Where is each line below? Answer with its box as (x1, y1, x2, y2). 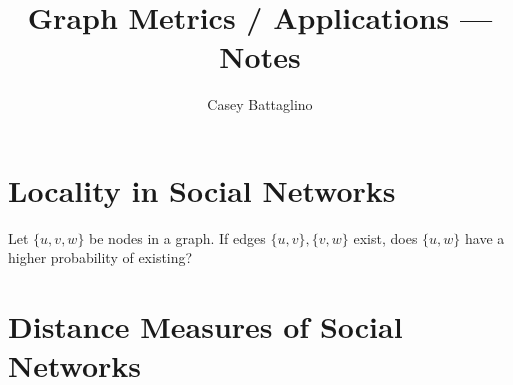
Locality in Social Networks (8, 169, 396, 210)
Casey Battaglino (207, 94, 313, 115)
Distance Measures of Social (8, 306, 403, 347)
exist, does (353, 227, 418, 248)
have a (465, 227, 505, 248)
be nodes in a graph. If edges (89, 227, 266, 248)
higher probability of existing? (8, 247, 193, 268)
